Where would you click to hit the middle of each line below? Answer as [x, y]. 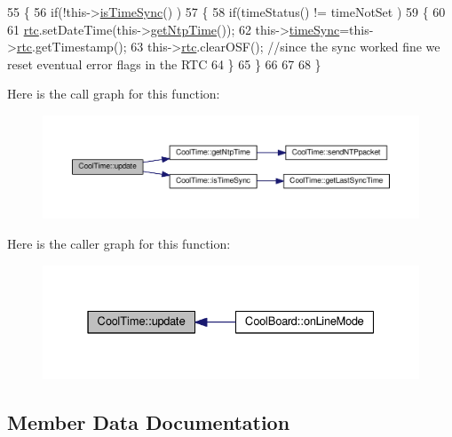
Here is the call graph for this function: [114, 94]
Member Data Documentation [149, 421]
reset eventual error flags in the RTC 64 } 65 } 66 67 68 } [164, 64]
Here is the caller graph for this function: [119, 243]
